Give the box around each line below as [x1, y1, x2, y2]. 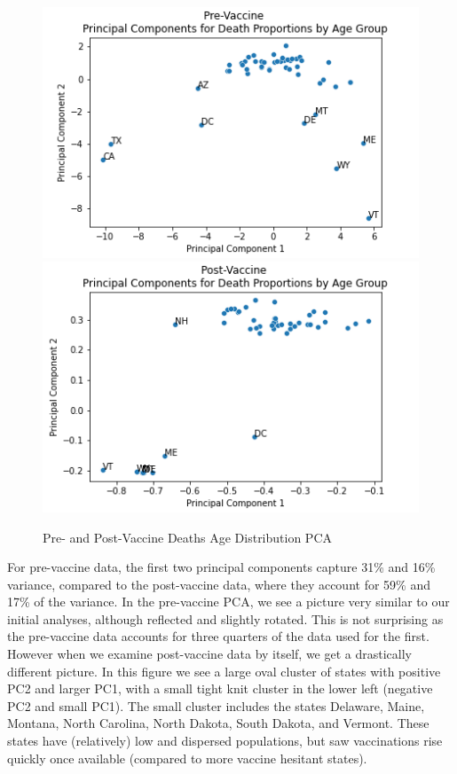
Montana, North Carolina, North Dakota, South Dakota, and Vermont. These [7, 714, 429, 732]
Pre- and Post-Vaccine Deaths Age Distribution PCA [43, 528, 333, 546]
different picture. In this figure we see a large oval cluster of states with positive [7, 661, 441, 680]
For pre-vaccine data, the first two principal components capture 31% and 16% [7, 558, 436, 576]
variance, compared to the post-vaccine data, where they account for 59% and [7, 575, 430, 593]
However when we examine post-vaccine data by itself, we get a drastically [7, 645, 413, 663]
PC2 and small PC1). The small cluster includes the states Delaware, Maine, [7, 696, 425, 715]
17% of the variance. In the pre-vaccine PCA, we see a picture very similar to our [7, 592, 450, 611]
